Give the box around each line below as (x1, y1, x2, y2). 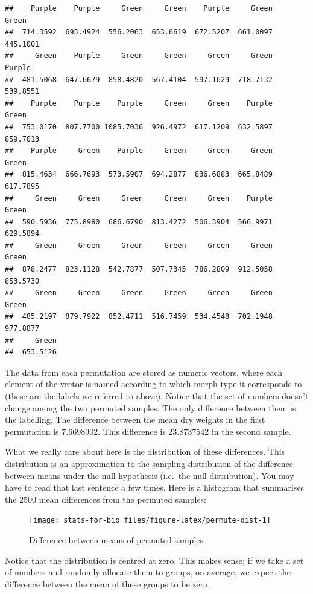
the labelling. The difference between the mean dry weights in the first (5, 413, 265, 426)
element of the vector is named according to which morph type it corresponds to (5, 377, 302, 390)
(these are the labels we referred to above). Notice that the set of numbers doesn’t (5, 390, 309, 402)
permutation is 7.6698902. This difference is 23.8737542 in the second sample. (5, 425, 291, 437)
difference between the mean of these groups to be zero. (5, 577, 210, 590)
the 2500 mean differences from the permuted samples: (5, 492, 206, 505)
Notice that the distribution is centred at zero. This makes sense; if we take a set (5, 553, 304, 566)
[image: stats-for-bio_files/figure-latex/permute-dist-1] (29, 516, 271, 525)
